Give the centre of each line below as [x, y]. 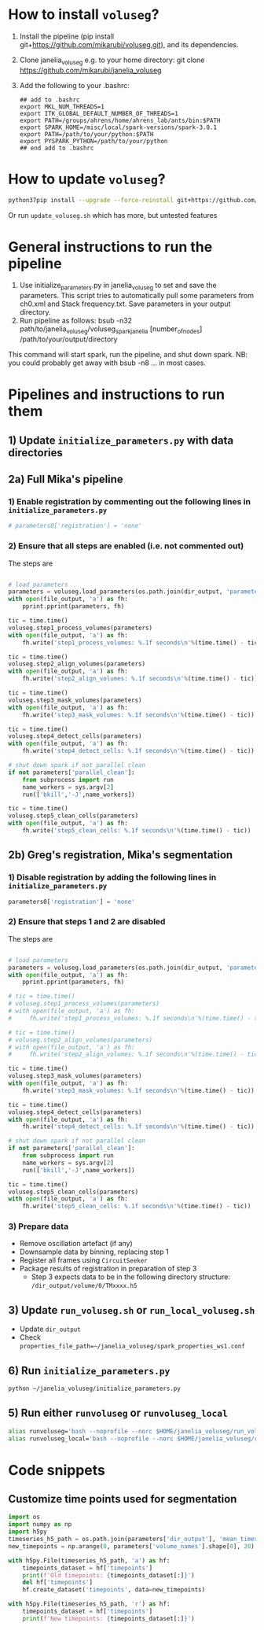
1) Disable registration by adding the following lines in [112, 877]
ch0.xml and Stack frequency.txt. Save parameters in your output [125, 304]
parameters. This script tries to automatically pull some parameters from [136, 296]
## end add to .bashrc [57, 148]
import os [24, 1517]
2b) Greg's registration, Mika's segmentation [121, 855]
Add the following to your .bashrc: [74, 85]
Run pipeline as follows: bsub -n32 [75, 321]
